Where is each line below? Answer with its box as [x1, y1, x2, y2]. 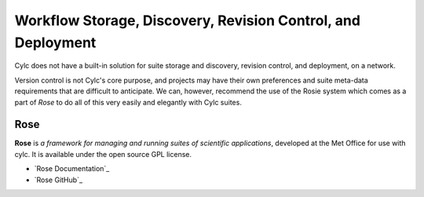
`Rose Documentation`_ [34, 164, 110, 173]
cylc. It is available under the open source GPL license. [14, 149, 192, 159]
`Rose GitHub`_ [34, 175, 82, 184]
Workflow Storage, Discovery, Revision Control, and [14, 12, 361, 29]
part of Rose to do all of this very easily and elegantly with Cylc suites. [14, 97, 243, 107]
